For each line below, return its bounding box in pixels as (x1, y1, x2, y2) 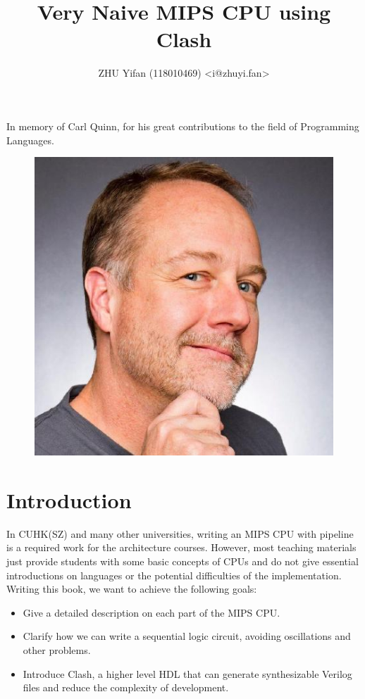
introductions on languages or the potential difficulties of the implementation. (6, 567, 342, 582)
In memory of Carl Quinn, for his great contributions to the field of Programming (6, 118, 359, 133)
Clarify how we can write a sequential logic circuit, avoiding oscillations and (23, 629, 351, 643)
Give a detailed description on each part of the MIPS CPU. (23, 605, 280, 619)
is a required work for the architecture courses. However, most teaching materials (6, 540, 357, 555)
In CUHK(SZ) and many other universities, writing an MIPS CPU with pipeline (6, 526, 354, 541)
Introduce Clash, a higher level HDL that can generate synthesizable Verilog (23, 666, 352, 681)
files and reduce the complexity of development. (23, 680, 229, 695)
